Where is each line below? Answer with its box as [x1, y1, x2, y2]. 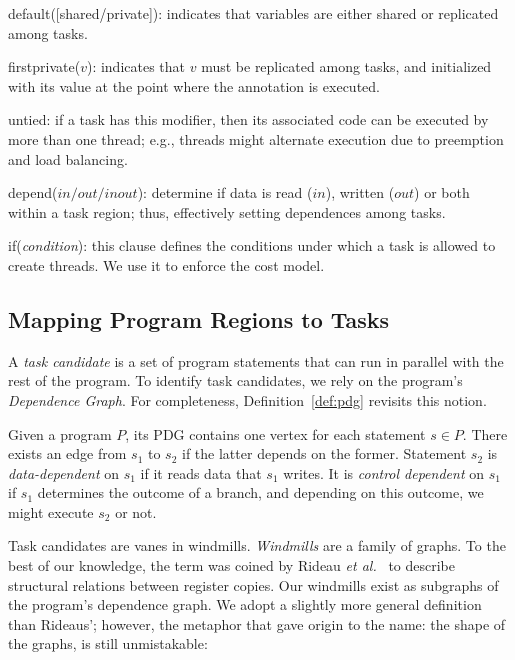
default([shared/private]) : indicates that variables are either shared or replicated [8, 3, 499, 23]
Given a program [8, 423, 112, 444]
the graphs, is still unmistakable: [8, 633, 208, 654]
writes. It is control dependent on [283, 462, 484, 483]
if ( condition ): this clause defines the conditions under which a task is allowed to [8, 235, 496, 256]
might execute [8, 501, 94, 522]
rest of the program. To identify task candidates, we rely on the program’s [8, 370, 463, 391]
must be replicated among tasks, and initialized [201, 56, 492, 77]
